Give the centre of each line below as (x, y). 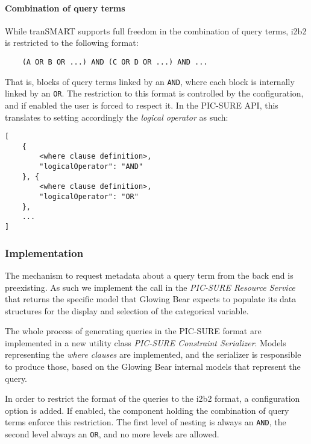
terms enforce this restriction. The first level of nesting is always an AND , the (146, 422)
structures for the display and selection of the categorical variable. (127, 310)
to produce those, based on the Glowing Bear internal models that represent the (153, 366)
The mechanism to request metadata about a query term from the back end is (149, 275)
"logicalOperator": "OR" (89, 197)
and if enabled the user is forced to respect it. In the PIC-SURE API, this (142, 105)
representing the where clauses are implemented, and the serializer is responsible (153, 354)
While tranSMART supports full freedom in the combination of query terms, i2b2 (156, 30)
